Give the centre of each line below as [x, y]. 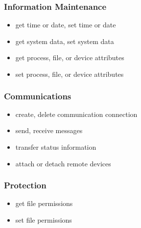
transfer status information [56, 147]
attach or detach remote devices [63, 163]
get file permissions [44, 203]
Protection [25, 185]
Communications [38, 96]
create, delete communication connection [76, 114]
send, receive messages [49, 130]
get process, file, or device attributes [70, 57]
